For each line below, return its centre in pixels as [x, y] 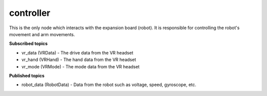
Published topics [27, 75]
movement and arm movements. [42, 34]
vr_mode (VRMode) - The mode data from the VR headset [81, 66]
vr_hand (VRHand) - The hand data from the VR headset [79, 60]
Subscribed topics [28, 44]
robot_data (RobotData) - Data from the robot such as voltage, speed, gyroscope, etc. [109, 85]
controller [30, 13]
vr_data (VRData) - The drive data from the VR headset [77, 52]
